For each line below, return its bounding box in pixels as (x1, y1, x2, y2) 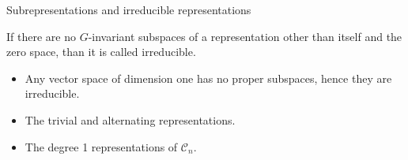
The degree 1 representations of (25, 138, 178, 154)
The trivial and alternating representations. (25, 111, 236, 128)
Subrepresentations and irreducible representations (6, 2, 251, 17)
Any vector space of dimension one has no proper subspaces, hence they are (25, 69, 392, 86)
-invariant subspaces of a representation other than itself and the (88, 28, 402, 44)
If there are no (6, 28, 76, 44)
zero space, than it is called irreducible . (6, 43, 196, 60)
